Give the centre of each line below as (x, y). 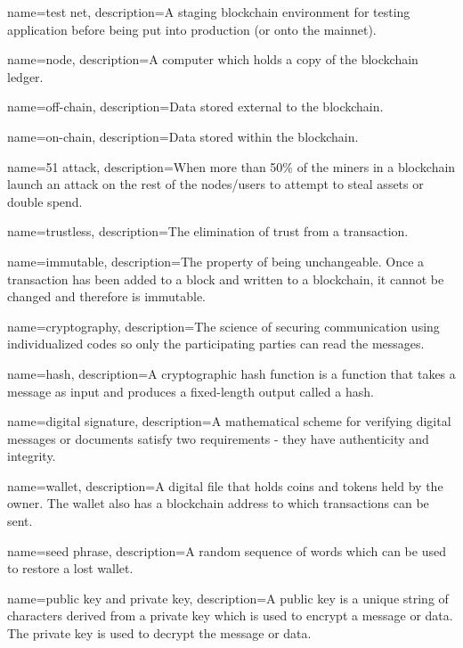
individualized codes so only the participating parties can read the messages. (216, 344)
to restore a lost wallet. (70, 568)
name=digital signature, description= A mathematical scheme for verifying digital (229, 421)
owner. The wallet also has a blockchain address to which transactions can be (218, 503)
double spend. (45, 201)
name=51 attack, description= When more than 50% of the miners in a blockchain (231, 166)
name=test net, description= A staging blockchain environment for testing (209, 12)
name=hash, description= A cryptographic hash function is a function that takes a (231, 373)
